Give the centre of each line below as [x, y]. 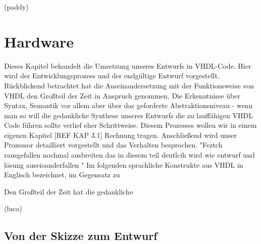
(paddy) [16, 7]
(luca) [13, 208]
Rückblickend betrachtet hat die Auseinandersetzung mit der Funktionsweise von [129, 85]
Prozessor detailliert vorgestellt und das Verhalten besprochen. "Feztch [113, 145]
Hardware [39, 41]
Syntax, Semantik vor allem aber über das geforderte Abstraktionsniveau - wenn [128, 105]
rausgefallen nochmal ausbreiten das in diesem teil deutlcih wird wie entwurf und [129, 155]
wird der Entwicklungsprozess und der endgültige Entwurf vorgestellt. [112, 76]
